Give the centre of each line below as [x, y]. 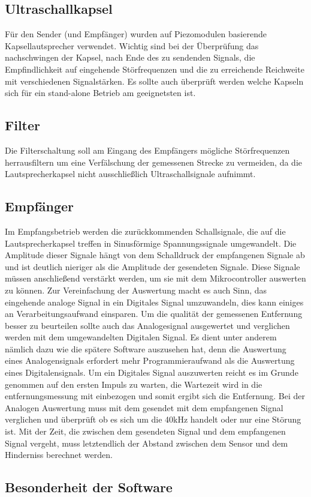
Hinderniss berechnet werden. [59, 455]
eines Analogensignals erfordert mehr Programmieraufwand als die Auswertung [150, 360]
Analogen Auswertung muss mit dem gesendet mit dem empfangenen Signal [144, 407]
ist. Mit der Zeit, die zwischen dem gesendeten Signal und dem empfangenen [145, 431]
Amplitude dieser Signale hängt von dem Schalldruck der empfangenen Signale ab [155, 255]
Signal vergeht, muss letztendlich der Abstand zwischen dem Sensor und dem [147, 443]
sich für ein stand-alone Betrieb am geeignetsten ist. [100, 93]
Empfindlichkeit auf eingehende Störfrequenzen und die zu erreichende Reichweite [155, 69]
